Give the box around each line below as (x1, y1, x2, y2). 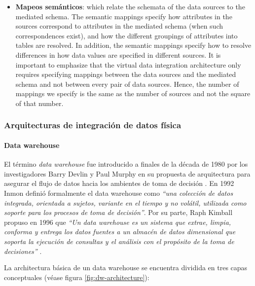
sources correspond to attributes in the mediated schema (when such (15, 21, 223, 31)
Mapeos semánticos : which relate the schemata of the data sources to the (15, 1, 245, 11)
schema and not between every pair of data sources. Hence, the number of (15, 78, 239, 89)
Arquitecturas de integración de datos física (4, 119, 182, 131)
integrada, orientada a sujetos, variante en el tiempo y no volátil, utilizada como (4, 197, 247, 208)
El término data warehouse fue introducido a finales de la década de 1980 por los (4, 159, 248, 169)
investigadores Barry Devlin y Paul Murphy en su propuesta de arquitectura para (4, 168, 251, 179)
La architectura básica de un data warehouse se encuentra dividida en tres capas (4, 262, 248, 273)
